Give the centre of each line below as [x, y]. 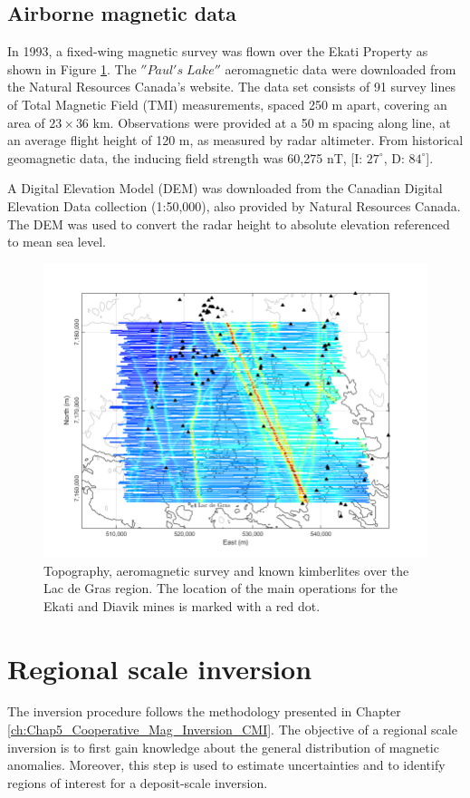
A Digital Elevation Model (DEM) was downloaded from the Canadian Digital [225, 188]
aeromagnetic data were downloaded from [341, 68]
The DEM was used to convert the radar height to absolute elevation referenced [229, 224]
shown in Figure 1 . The [72, 68]
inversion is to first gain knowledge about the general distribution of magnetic [223, 747]
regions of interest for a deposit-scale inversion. [138, 782]
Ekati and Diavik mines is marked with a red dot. [182, 605]
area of [26, 122]
